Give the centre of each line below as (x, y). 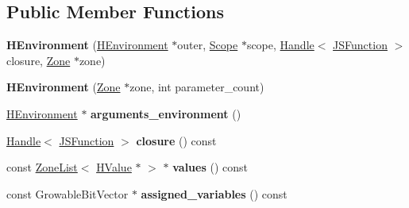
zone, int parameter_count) (197, 87)
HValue (114, 167)
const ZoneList (42, 167)
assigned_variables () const (214, 193)
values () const (210, 167)
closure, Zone (39, 60)
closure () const (176, 140)
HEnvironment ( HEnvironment (87, 45)
